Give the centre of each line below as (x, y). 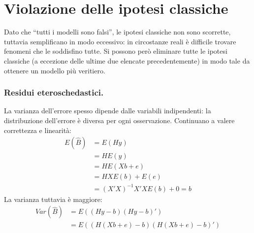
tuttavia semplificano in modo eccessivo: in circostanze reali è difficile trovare (120, 41)
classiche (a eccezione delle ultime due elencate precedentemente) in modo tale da (127, 60)
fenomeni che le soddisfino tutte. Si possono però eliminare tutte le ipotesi (116, 51)
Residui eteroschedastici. (54, 92)
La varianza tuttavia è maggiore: (53, 199)
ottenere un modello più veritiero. (55, 70)
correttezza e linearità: (38, 130)
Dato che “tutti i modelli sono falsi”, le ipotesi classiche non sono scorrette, (117, 32)
